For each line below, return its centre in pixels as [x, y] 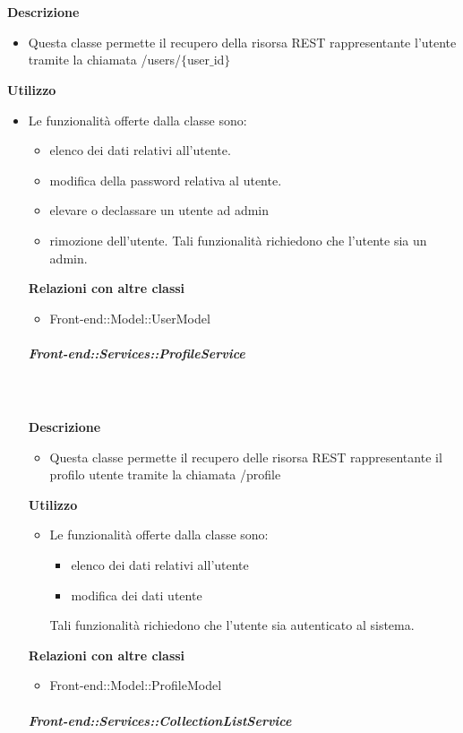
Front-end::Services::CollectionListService [160, 720]
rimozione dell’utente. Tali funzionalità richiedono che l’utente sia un [238, 240]
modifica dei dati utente [137, 595]
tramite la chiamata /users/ [104, 60]
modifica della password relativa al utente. [166, 180]
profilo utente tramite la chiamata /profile [165, 474]
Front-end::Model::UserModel [130, 318]
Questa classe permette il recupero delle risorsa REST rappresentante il [246, 457]
